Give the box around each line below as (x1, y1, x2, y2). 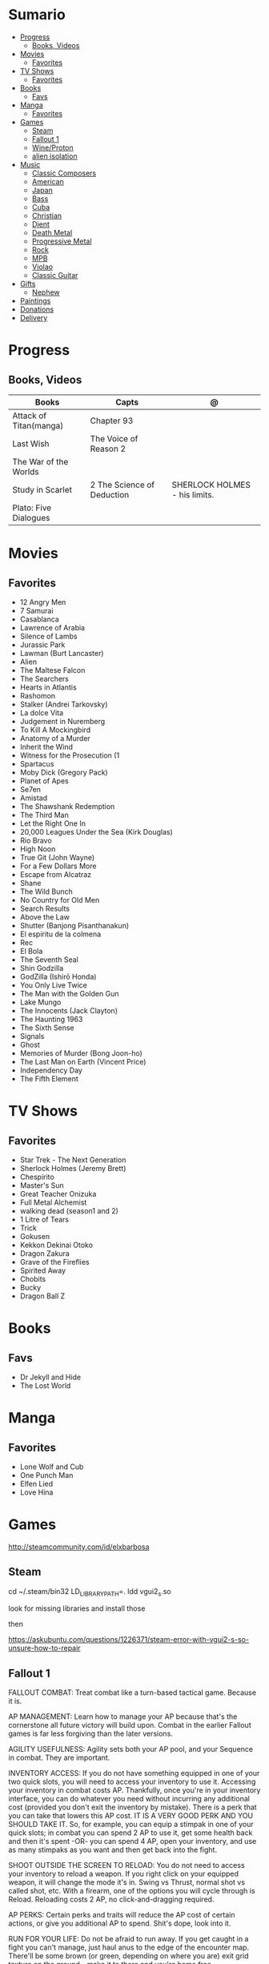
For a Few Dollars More (19, 861, 97, 871)
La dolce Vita (19, 707, 64, 718)
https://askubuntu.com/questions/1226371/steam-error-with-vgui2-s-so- (8, 1635, 250, 1644)
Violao (31, 262, 54, 272)
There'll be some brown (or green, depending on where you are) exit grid (8, 1951, 250, 1961)
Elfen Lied (19, 1479, 54, 1488)
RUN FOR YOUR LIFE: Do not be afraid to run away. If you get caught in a (8, 1934, 249, 1944)
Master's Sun (19, 1180, 64, 1190)
